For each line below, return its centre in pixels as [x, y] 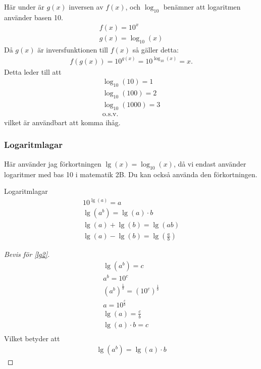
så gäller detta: [155, 49]
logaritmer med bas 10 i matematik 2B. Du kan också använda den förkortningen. [131, 174]
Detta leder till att [33, 71]
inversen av [86, 7]
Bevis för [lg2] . [27, 254]
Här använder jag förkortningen [53, 163]
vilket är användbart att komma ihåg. [62, 122]
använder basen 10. [34, 17]
